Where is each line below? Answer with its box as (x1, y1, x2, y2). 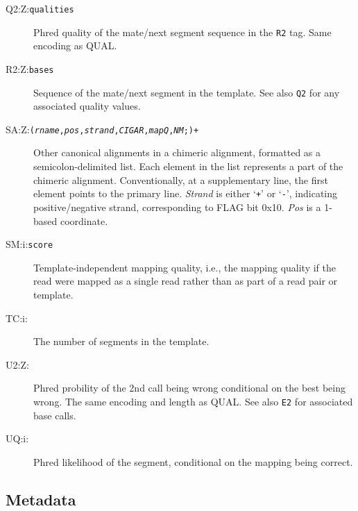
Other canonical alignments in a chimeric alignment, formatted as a (33, 145, 321, 160)
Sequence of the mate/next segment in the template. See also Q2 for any (33, 85, 340, 99)
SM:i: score (6, 237, 53, 251)
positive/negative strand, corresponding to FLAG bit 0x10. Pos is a (33, 199, 321, 214)
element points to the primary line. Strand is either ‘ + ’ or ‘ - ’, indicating (33, 186, 338, 201)
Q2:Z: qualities (6, 1, 74, 15)
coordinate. (60, 213, 108, 228)
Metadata (6, 488, 76, 510)
